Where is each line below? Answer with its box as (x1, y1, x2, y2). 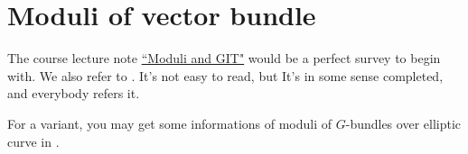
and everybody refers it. (7, 84, 140, 103)
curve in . (7, 131, 60, 150)
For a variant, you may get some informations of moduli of (7, 113, 332, 132)
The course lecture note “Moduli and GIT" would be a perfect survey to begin (7, 49, 441, 68)
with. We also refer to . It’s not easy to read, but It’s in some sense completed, (7, 66, 444, 85)
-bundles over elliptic (345, 113, 462, 132)
